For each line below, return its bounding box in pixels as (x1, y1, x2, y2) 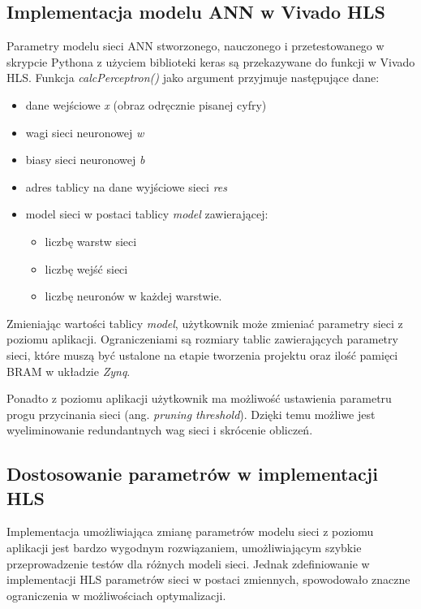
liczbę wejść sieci (45, 260, 128, 277)
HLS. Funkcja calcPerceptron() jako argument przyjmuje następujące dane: (6, 69, 380, 86)
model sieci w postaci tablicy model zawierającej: (25, 205, 268, 222)
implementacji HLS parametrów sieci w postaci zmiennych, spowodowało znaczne (6, 571, 410, 588)
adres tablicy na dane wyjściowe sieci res (25, 178, 228, 195)
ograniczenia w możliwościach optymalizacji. (6, 586, 226, 603)
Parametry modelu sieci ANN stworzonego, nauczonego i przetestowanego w (6, 37, 384, 54)
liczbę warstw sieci (45, 232, 137, 249)
